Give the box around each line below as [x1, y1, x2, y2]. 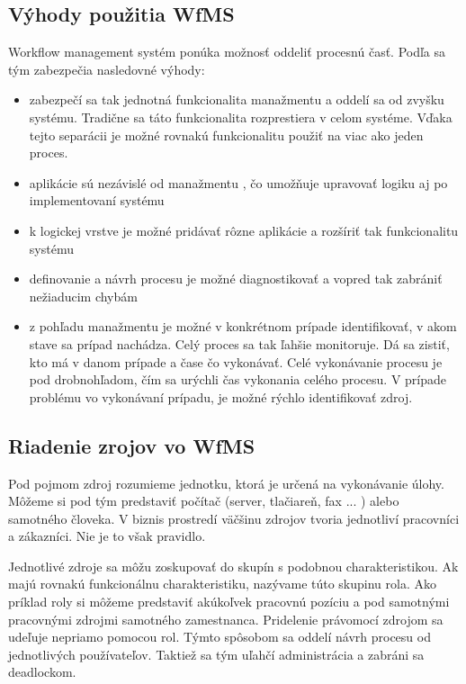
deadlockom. [8, 662, 76, 681]
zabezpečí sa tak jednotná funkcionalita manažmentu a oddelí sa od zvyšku [29, 90, 444, 109]
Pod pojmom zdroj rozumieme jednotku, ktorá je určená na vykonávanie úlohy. [8, 473, 444, 492]
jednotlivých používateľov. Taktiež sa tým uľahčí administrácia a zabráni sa [8, 644, 425, 663]
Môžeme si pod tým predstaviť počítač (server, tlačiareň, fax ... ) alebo [8, 491, 399, 510]
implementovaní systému [29, 191, 165, 210]
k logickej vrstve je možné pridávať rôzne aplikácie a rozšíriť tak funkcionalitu [29, 220, 459, 239]
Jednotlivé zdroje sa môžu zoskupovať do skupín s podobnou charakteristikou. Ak [8, 556, 459, 575]
